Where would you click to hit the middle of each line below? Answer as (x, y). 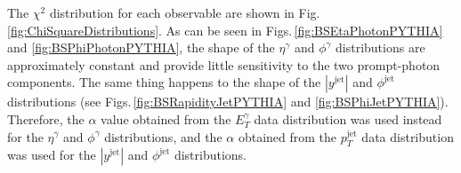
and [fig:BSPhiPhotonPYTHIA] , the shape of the (141, 47)
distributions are (380, 47)
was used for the (52, 155)
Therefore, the (46, 118)
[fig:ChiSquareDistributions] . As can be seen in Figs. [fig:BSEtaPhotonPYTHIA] (225, 30)
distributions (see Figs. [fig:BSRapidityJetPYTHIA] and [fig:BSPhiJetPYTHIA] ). (228, 102)
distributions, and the (163, 136)
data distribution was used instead (348, 118)
